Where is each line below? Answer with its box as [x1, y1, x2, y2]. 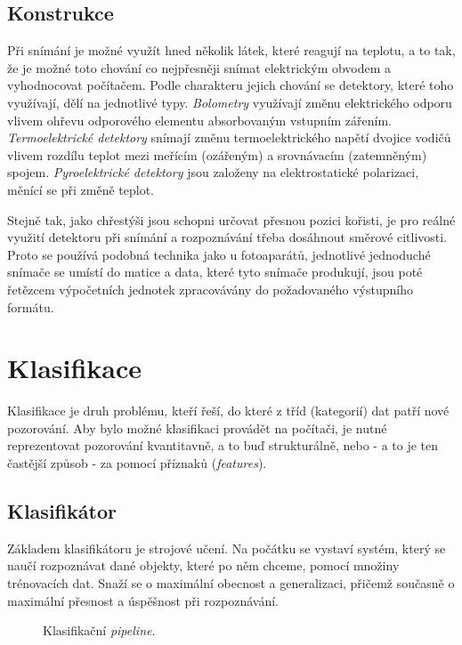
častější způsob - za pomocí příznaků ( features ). [7, 454, 267, 472]
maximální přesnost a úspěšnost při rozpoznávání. [7, 591, 280, 609]
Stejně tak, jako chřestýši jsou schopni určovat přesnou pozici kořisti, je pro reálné [7, 210, 456, 229]
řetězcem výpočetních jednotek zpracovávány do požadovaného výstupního [7, 279, 413, 298]
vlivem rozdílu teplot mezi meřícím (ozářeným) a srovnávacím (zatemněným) [7, 145, 427, 164]
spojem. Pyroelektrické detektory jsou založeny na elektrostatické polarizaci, [7, 163, 419, 181]
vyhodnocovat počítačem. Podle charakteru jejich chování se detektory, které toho [7, 76, 454, 94]
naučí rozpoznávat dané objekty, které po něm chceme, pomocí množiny [7, 556, 400, 575]
